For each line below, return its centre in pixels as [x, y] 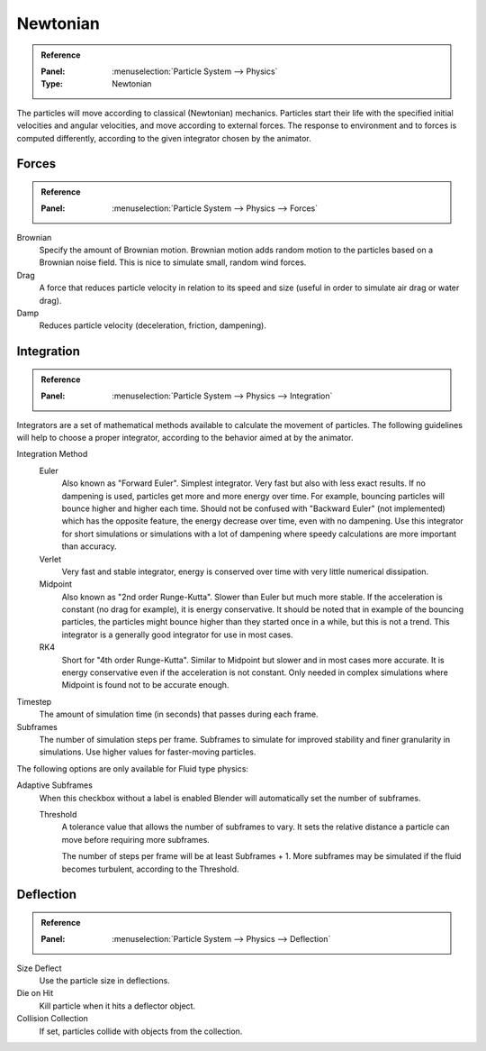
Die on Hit [35, 993]
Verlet [50, 559]
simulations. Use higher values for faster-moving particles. [148, 752]
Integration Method [52, 454]
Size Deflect [39, 968]
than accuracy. [89, 546]
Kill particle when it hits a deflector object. [117, 1006]
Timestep [34, 701]
